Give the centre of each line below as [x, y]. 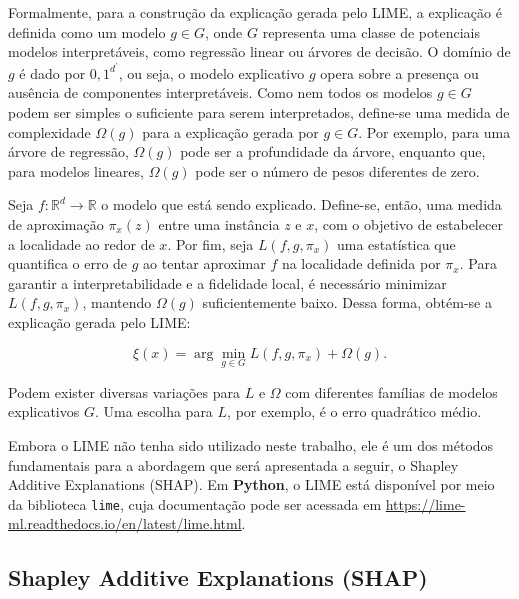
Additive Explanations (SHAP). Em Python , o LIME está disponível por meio [251, 484]
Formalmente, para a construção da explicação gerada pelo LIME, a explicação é [255, 12]
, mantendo [117, 302]
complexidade [49, 131]
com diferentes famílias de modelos [391, 391]
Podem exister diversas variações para [124, 391]
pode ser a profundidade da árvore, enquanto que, [333, 151]
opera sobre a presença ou [399, 72]
